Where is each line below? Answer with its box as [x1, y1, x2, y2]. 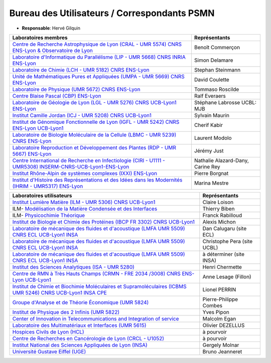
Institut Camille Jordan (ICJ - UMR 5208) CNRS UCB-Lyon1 [12, 112, 152, 119]
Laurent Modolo [194, 134, 232, 141]
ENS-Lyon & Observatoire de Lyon [12, 47, 93, 54]
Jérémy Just [194, 147, 224, 154]
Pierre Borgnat [194, 169, 229, 176]
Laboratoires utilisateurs [12, 192, 72, 199]
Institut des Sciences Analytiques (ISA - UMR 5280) [12, 263, 135, 270]
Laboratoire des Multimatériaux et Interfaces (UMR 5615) [12, 321, 147, 328]
